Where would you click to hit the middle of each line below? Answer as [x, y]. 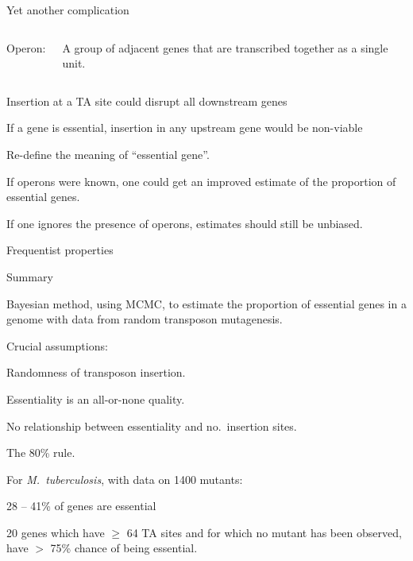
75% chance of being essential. [124, 548]
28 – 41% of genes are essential [81, 506]
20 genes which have [56, 532]
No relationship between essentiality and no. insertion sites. [152, 426]
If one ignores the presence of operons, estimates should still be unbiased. [185, 223]
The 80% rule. [41, 453]
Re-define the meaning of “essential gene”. [108, 154]
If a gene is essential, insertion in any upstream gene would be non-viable [185, 128]
